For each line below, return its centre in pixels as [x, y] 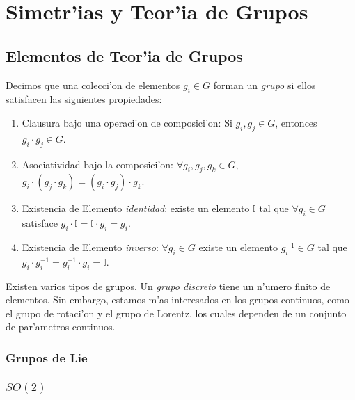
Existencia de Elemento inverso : [90, 247]
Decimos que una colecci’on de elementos [93, 85]
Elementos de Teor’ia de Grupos [124, 55]
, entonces [296, 122]
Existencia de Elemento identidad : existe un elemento [136, 208]
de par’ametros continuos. [61, 327]
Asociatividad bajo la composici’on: [97, 164]
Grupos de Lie [47, 357]
